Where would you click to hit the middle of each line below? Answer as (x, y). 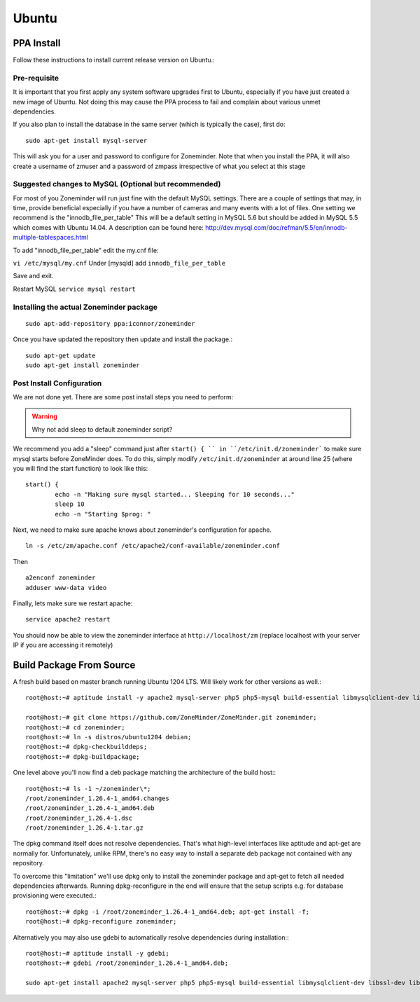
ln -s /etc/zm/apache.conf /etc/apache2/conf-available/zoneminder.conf (153, 546)
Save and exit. (33, 276)
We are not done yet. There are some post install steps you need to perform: (123, 397)
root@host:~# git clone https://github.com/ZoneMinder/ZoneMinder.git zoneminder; (171, 718)
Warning (44, 416)
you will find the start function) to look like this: (80, 469)
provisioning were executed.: (55, 895)
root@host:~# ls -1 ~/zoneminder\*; (88, 789)
